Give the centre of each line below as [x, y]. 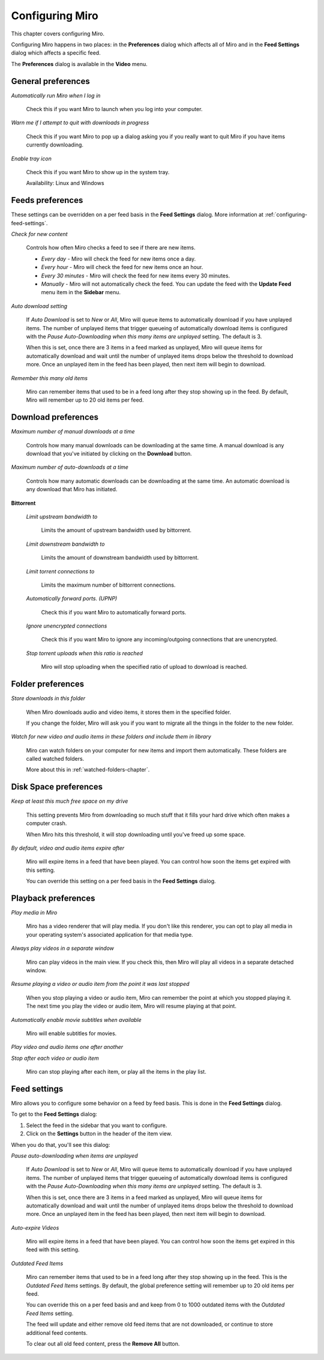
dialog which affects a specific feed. [56, 53]
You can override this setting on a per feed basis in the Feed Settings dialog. [121, 881]
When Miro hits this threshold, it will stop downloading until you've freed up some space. [136, 834]
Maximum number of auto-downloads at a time [70, 467]
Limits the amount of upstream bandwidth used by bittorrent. [116, 530]
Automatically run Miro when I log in [56, 95]
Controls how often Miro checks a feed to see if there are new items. [111, 248]
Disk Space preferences [57, 787]
